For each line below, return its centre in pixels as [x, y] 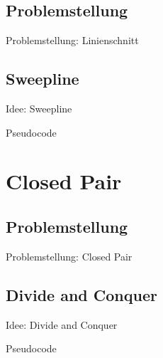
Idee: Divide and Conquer [62, 324]
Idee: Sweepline [39, 108]
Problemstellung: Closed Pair [69, 256]
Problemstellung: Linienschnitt [72, 40]
